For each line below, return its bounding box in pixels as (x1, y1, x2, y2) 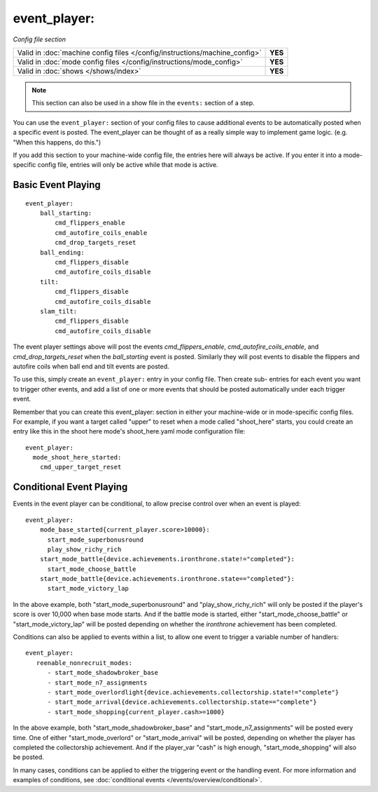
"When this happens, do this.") (13, 137, 101, 147)
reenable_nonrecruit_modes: (36, 659, 133, 666)
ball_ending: (39, 248, 85, 256)
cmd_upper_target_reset (39, 463, 122, 471)
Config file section (13, 35, 66, 43)
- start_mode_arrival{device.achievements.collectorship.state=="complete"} (47, 698, 317, 706)
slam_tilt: (39, 307, 78, 315)
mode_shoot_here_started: (32, 453, 122, 462)
